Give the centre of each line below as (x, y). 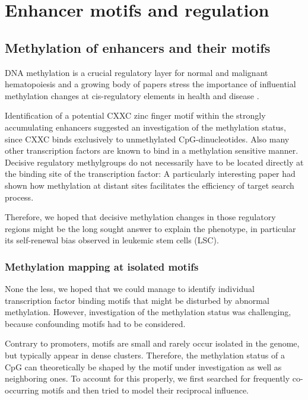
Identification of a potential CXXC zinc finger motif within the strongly (135, 115)
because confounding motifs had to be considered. (95, 323)
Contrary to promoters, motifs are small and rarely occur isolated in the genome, (152, 343)
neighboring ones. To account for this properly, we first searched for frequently (147, 378)
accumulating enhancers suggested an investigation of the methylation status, (145, 127)
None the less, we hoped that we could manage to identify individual (130, 289)
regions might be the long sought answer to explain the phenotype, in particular (150, 228)
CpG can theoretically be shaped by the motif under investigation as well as (143, 366)
